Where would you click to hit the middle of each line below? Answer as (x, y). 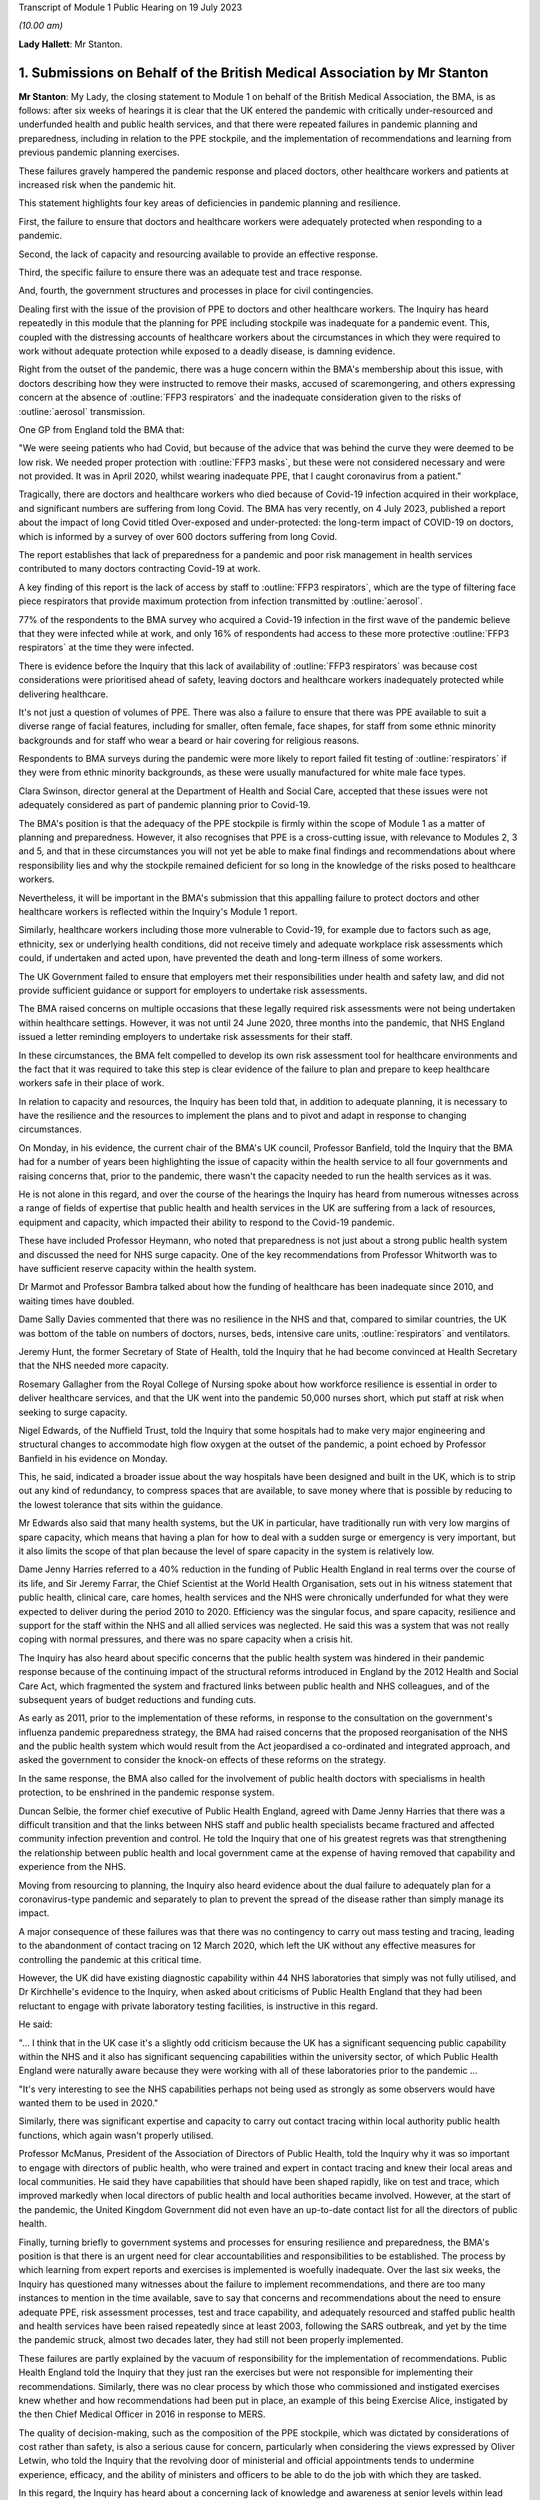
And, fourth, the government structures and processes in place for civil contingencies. (196, 291)
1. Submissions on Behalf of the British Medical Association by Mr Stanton (253, 72)
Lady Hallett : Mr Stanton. (71, 44)
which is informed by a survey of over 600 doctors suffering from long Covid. (178, 536)
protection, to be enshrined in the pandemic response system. (146, 1792)
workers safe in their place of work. (91, 1083)
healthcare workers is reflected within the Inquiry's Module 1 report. (158, 911)
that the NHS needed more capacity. (93, 1366)
